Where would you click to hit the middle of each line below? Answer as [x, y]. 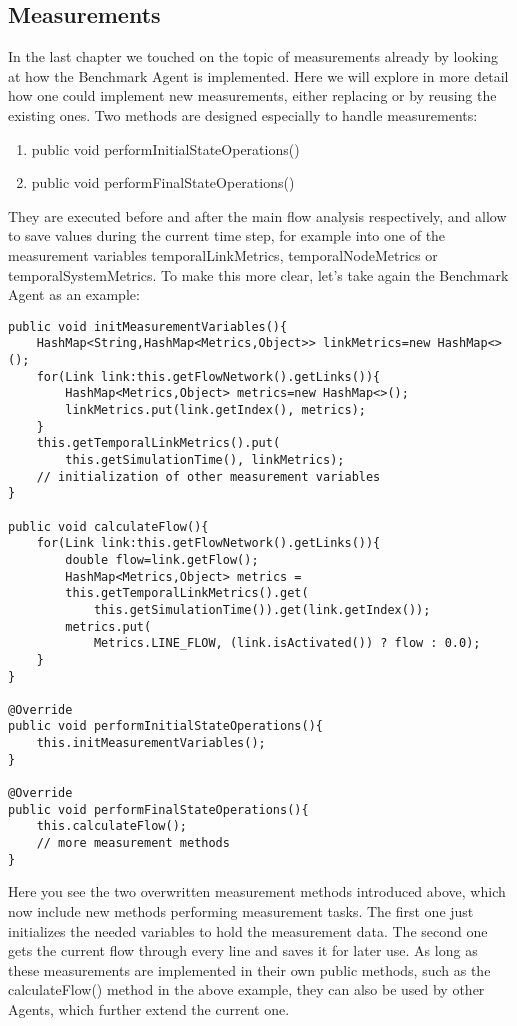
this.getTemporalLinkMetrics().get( [187, 593]
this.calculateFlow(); [111, 826]
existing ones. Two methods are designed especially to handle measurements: [243, 114]
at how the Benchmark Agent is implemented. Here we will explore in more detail [258, 75]
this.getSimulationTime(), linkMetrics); [205, 459]
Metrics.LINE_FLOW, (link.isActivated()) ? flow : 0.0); [287, 643]
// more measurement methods [133, 843]
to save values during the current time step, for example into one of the [227, 235]
